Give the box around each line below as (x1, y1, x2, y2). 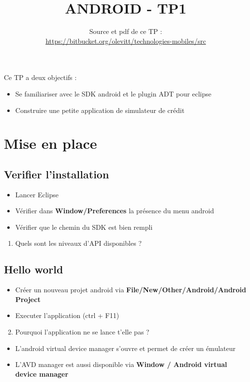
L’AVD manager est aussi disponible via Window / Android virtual (15, 359, 227, 369)
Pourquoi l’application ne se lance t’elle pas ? (15, 327, 149, 337)
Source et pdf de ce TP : (89, 26, 162, 36)
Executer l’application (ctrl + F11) (15, 310, 119, 320)
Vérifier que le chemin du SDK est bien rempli (15, 222, 153, 232)
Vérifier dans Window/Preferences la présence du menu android (15, 206, 214, 216)
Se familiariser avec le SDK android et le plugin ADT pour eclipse (15, 88, 211, 98)
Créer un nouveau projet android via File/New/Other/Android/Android (15, 285, 246, 295)
